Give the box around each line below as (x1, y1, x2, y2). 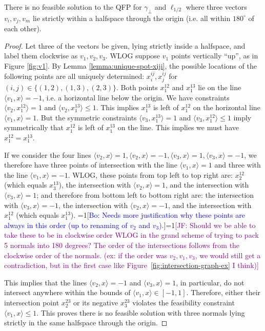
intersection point (4, 297, 59, 307)
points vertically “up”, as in (171, 50, 258, 61)
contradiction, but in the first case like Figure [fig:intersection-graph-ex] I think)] (4, 260, 259, 271)
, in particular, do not (176, 277, 244, 287)
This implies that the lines (4, 277, 87, 287)
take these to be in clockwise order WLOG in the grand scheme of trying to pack (4, 230, 259, 240)
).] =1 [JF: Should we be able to (159, 219, 256, 230)
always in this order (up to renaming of (4, 219, 128, 230)
